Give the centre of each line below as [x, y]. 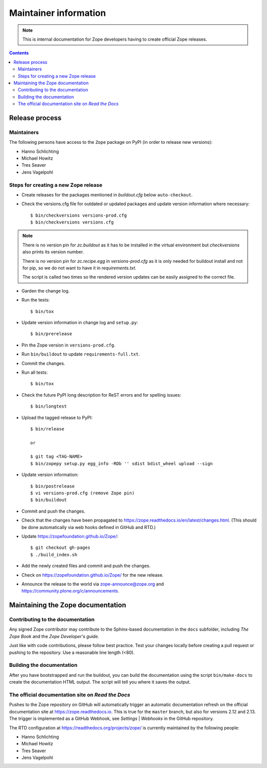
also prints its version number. [53, 252]
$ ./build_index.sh [54, 555]
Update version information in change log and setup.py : [80, 323]
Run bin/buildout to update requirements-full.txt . [81, 354]
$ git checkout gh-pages [60, 548]
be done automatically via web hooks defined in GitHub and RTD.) [89, 527]
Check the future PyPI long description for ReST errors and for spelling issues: [101, 395]
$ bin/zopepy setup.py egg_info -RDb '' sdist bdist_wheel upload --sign [122, 463]
